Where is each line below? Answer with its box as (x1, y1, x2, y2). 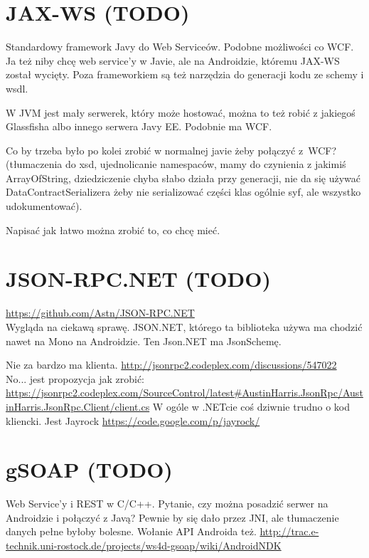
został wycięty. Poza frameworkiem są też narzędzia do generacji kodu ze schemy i (6, 67, 364, 82)
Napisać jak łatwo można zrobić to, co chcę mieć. (6, 222, 220, 237)
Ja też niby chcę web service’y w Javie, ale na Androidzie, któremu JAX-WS (6, 53, 340, 68)
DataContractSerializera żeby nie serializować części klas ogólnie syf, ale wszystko (6, 184, 361, 199)
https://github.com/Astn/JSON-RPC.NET (6, 305, 195, 320)
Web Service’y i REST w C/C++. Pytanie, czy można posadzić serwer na (6, 496, 328, 511)
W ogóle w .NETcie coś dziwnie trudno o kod (152, 399, 351, 414)
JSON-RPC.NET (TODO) (6, 264, 272, 293)
